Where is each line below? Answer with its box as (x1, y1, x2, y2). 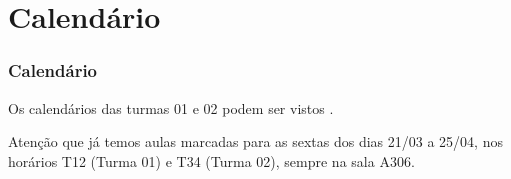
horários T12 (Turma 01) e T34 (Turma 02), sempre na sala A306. (8, 150, 415, 171)
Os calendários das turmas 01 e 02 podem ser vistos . (8, 97, 334, 118)
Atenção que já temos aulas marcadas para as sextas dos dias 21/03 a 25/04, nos (8, 131, 503, 152)
